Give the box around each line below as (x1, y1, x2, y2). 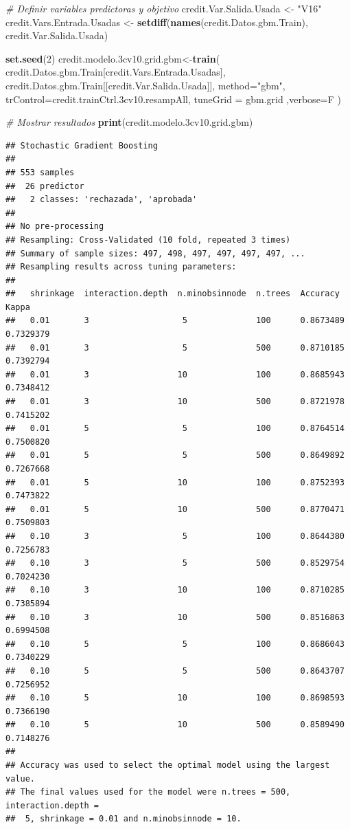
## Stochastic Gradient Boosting (5, 140, 158, 151)
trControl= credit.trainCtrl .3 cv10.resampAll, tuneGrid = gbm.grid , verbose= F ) (5, 91, 341, 106)
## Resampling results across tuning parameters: (5, 262, 237, 272)
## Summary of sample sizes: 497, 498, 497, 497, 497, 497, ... (5, 248, 305, 258)
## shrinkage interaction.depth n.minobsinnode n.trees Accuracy (5, 289, 340, 299)
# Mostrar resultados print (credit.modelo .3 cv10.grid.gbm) (5, 115, 253, 129)
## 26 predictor (5, 181, 84, 191)
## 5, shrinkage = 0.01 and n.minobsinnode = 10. (5, 814, 242, 824)
